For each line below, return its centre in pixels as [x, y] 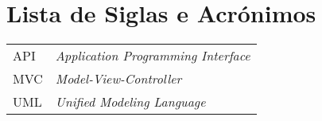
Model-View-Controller [118, 79]
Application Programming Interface [153, 56]
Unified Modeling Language [130, 102]
